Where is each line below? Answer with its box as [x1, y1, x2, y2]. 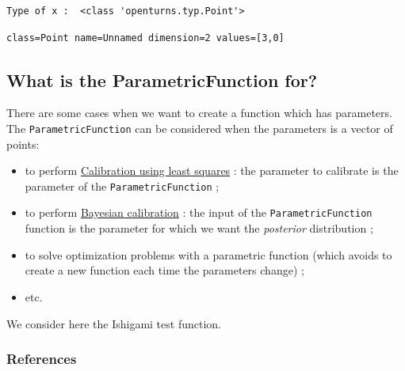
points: [6, 135, 40, 152]
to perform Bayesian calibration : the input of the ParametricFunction [25, 204, 373, 221]
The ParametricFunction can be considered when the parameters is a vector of [6, 119, 393, 136]
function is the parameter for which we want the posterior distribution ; [25, 220, 373, 237]
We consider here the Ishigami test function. [6, 315, 221, 331]
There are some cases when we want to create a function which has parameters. [6, 104, 392, 121]
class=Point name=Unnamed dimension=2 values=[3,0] [6, 32, 285, 44]
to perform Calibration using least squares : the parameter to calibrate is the [25, 162, 399, 179]
